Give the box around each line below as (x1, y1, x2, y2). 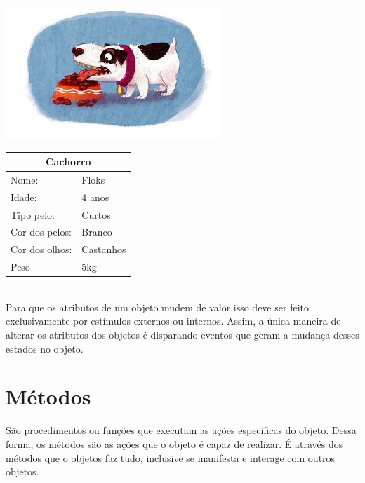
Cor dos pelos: (11, 224, 72, 239)
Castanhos (81, 242, 126, 257)
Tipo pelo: (11, 207, 55, 222)
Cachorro (45, 154, 91, 169)
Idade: (11, 189, 37, 204)
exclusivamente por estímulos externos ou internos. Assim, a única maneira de (6, 313, 341, 328)
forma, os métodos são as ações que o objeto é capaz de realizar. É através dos (6, 436, 343, 451)
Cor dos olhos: (11, 242, 72, 257)
